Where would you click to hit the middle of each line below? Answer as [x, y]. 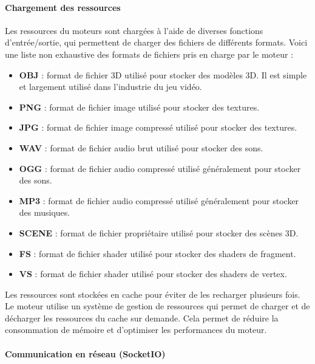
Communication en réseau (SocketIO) [85, 353]
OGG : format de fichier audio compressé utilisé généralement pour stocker [160, 168]
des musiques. [45, 212]
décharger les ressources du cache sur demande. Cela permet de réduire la [142, 318]
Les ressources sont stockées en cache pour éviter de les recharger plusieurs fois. [153, 294]
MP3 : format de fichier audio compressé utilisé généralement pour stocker [159, 200]
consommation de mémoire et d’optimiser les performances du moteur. [136, 330]
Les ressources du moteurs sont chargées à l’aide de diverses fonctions [134, 30]
